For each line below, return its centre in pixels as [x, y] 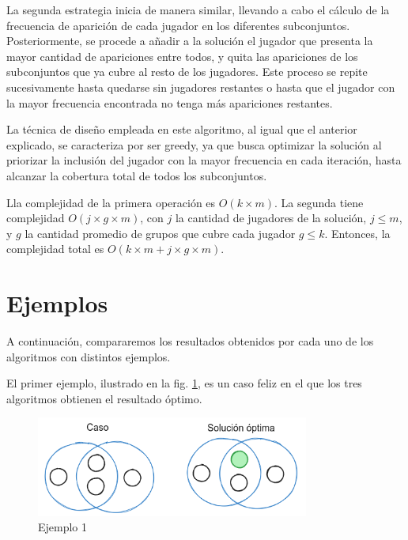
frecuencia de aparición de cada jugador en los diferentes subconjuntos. [178, 25]
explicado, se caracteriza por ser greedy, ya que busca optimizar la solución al [194, 144]
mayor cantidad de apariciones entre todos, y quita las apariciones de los [182, 56]
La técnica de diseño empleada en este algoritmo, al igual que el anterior [182, 129]
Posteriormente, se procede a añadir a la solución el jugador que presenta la [190, 41]
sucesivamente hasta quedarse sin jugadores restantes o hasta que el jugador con [201, 87]
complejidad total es [55, 249]
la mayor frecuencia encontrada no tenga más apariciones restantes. [170, 102]
